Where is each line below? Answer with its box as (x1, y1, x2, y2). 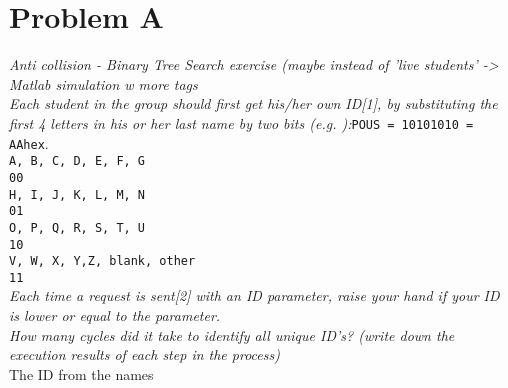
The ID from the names (9, 363, 154, 384)
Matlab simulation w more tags (9, 73, 198, 94)
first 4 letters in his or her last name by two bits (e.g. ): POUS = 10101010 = (9, 112, 474, 133)
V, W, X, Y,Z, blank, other (9, 254, 196, 269)
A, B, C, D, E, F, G (9, 154, 146, 169)
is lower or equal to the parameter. (9, 305, 221, 326)
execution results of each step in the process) (9, 344, 280, 365)
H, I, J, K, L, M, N (9, 187, 146, 202)
